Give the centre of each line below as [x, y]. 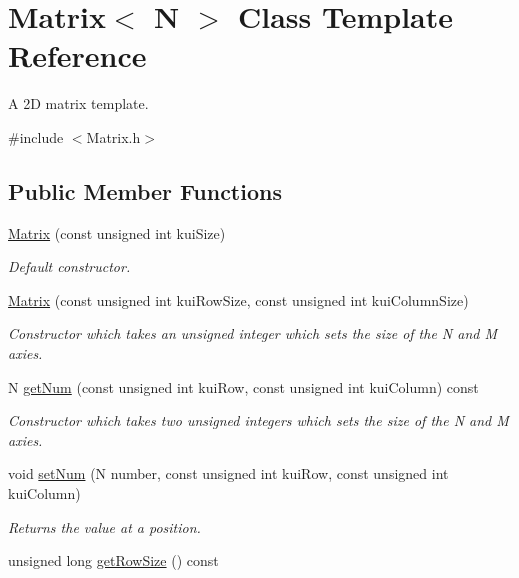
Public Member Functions [145, 190]
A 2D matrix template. [78, 103]
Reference [77, 55]
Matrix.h [113, 136]
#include [36, 136]
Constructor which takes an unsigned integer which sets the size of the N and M [253, 333]
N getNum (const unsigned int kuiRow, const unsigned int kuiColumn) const [243, 386]
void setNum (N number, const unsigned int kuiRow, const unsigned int [228, 473]
